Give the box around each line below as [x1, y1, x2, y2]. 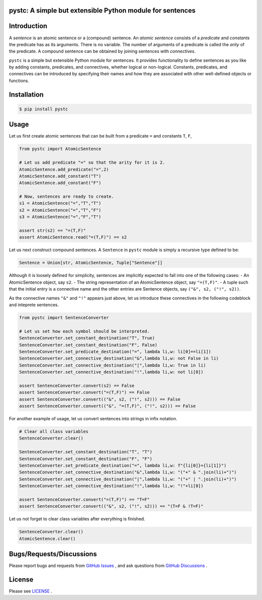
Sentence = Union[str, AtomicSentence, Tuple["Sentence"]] [19, 260, 163, 266]
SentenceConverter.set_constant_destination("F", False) [19, 342, 158, 347]
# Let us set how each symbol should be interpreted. [19, 328, 150, 334]
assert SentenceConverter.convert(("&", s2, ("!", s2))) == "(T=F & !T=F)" [19, 503, 204, 509]
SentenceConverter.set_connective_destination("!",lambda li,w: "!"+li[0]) [19, 483, 204, 489]
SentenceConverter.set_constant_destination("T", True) [19, 335, 155, 341]
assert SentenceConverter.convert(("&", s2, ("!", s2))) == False [19, 396, 180, 402]
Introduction [9, 22, 48, 30]
